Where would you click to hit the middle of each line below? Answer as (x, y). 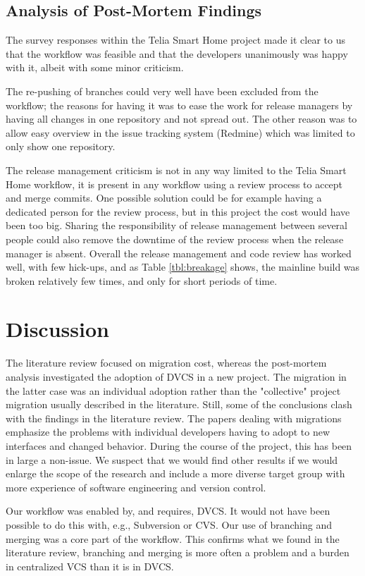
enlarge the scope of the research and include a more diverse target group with (175, 473)
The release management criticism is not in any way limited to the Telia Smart (176, 170)
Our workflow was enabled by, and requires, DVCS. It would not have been (168, 511)
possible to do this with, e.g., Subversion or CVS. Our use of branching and (169, 524)
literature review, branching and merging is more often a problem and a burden (178, 552)
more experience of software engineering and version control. (136, 487)
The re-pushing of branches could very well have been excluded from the (162, 91)
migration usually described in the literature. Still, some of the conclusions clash (179, 404)
